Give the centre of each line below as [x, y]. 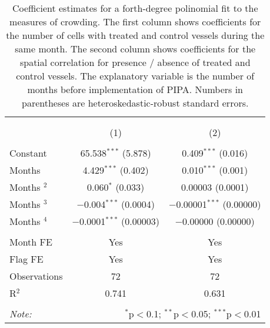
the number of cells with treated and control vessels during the [135, 35]
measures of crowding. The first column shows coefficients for [135, 21]
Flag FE [26, 259]
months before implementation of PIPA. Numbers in [135, 89]
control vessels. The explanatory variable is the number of [135, 76]
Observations [36, 276]
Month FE [31, 242]
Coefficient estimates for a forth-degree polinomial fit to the [135, 8]
